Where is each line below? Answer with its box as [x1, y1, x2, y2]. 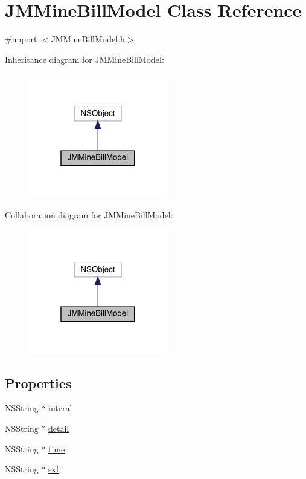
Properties [5, 373, 72, 392]
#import [5, 33, 37, 45]
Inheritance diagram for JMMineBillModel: [5, 53, 164, 65]
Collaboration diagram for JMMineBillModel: [5, 208, 173, 221]
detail [48, 422, 69, 434]
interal [48, 402, 72, 414]
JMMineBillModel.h [51, 33, 125, 45]
